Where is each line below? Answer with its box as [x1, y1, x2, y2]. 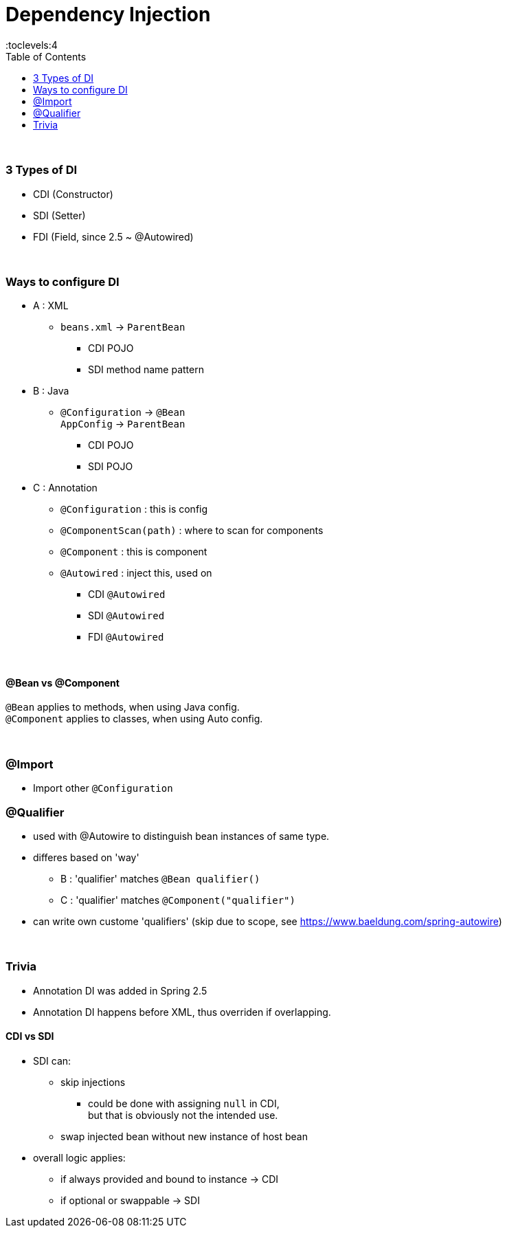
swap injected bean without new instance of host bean [60, 1130, 308, 1142]
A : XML [33, 300, 69, 312]
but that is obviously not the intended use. [88, 1109, 278, 1121]
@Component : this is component [60, 546, 207, 558]
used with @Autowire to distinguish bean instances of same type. [33, 830, 330, 842]
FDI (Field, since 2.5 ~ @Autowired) [33, 230, 194, 243]
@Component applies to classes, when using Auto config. [5, 713, 263, 725]
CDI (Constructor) [33, 188, 113, 200]
